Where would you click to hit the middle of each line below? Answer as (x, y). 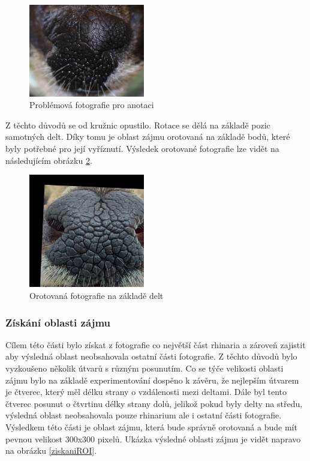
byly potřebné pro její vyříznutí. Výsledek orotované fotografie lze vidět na (142, 148)
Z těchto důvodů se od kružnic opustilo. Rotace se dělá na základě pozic (138, 125)
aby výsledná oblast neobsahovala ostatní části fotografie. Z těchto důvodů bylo (151, 356)
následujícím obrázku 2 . (49, 160)
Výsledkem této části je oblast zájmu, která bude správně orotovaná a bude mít (151, 427)
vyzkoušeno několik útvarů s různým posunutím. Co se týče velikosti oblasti (145, 368)
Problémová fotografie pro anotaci (92, 105)
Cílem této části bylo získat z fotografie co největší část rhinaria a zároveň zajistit (156, 344)
